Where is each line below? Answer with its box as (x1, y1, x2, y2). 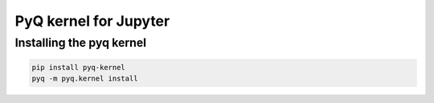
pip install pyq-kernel (31, 63, 126, 72)
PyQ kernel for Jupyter (14, 12, 170, 30)
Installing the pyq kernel (14, 35, 147, 50)
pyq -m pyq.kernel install (31, 74, 138, 84)
